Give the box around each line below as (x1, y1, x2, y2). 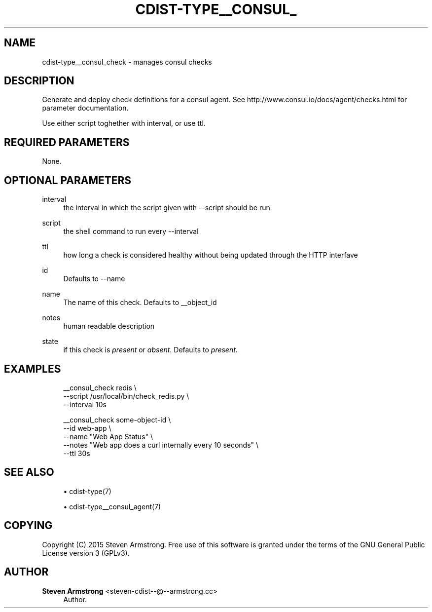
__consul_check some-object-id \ (63, 415, 171, 424)
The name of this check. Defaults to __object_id (63, 298, 217, 307)
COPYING (4, 519, 53, 532)
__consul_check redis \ (63, 383, 137, 392)
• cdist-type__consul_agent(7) (63, 502, 161, 511)
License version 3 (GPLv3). (42, 548, 130, 557)
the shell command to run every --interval (63, 227, 199, 236)
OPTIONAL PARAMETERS (4, 174, 132, 187)
